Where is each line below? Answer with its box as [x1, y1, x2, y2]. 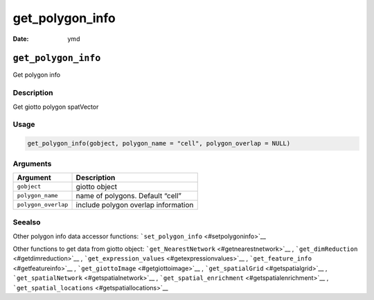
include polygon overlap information [75, 200, 194, 209]
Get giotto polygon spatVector [12, 103, 99, 111]
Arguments [12, 159, 52, 168]
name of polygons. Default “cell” [75, 191, 181, 200]
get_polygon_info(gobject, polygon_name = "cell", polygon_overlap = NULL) [27, 139, 291, 148]
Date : [12, 35, 29, 43]
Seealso [12, 218, 41, 227]
